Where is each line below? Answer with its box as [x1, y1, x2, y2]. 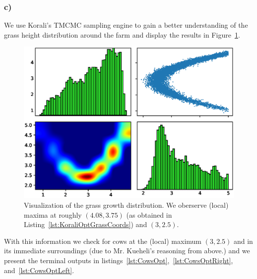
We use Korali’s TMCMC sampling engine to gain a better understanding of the [4, 20, 248, 30]
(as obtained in [126, 209, 172, 220]
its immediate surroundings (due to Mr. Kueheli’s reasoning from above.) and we [4, 245, 250, 256]
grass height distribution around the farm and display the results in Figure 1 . [4, 29, 240, 40]
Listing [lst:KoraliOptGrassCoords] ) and [24, 219, 147, 230]
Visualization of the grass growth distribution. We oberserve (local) [24, 199, 229, 210]
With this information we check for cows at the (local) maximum [4, 235, 202, 246]
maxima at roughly [24, 209, 82, 220]
